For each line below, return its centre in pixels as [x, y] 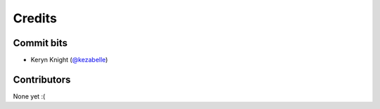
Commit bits [40, 43]
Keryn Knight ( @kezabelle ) [69, 60]
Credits [35, 18]
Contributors [42, 79]
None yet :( [29, 96]
